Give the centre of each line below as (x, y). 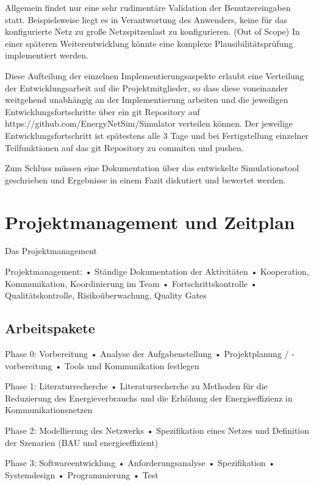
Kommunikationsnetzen (49, 410)
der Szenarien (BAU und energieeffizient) (82, 442)
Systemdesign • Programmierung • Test (82, 474)
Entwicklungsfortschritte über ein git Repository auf (102, 111)
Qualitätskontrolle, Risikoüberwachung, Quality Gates (106, 295)
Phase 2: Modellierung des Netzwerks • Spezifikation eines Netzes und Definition (157, 430)
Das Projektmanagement (51, 251)
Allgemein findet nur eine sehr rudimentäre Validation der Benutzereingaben (148, 7)
